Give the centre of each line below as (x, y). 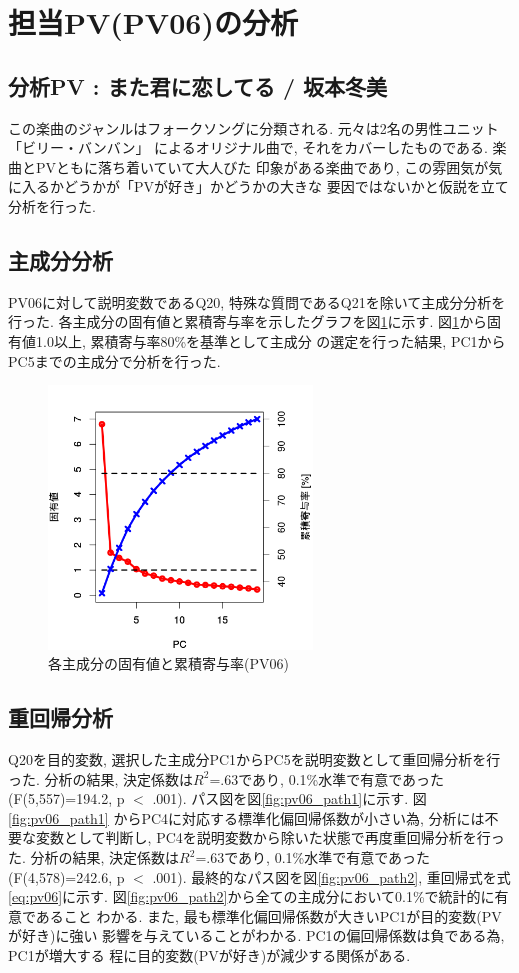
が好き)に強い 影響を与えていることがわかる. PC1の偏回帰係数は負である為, (256, 935)
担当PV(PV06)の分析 (153, 22)
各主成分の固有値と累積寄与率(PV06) (168, 663)
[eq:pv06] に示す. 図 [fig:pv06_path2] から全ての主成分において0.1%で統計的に (251, 896)
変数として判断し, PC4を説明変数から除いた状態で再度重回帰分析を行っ (270, 837)
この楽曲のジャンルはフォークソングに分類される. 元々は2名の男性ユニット (253, 127)
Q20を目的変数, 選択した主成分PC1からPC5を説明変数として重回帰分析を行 (254, 759)
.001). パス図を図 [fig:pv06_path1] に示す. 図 (289, 798)
